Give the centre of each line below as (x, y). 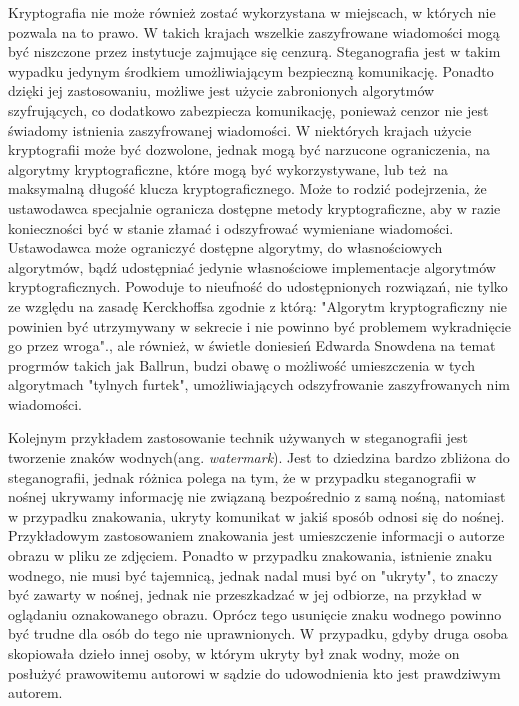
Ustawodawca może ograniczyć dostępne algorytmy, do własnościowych (225, 247)
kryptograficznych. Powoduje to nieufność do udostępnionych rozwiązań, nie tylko (258, 286)
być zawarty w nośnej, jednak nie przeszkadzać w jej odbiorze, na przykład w (245, 594)
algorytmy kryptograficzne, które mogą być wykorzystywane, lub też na (228, 168)
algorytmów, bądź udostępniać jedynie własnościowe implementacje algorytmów (252, 266)
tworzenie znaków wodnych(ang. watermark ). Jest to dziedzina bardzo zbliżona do (259, 457)
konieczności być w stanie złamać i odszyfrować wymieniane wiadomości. (231, 227)
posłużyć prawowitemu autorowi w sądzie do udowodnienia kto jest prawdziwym (254, 672)
